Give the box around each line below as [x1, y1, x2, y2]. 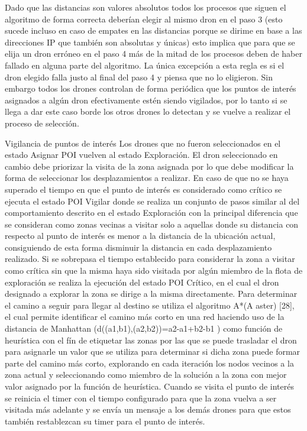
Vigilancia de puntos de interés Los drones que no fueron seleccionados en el [5, 137, 281, 149]
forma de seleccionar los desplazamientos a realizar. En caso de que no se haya [5, 171, 289, 184]
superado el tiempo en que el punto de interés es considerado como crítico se [5, 183, 282, 195]
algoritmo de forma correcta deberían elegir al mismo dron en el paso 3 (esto [5, 12, 283, 25]
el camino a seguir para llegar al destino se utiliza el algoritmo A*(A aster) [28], [5, 299, 295, 311]
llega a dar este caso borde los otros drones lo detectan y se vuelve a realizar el [5, 105, 291, 118]
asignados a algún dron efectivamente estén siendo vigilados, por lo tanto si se [5, 93, 287, 106]
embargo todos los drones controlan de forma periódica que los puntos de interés [5, 82, 296, 95]
